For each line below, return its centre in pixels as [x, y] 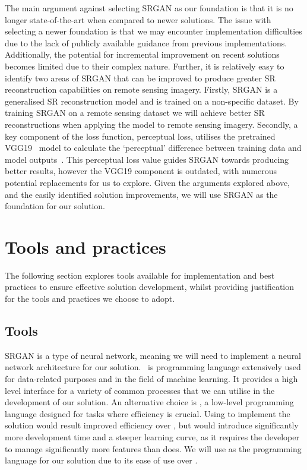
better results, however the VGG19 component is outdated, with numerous [141, 171]
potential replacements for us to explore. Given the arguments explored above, [148, 182]
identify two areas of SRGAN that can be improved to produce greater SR [140, 78]
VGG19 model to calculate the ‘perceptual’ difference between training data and [153, 148]
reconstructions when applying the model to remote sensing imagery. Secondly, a [151, 124]
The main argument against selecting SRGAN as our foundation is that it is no [149, 8]
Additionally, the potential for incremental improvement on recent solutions [142, 54]
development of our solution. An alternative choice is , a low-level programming [149, 402]
